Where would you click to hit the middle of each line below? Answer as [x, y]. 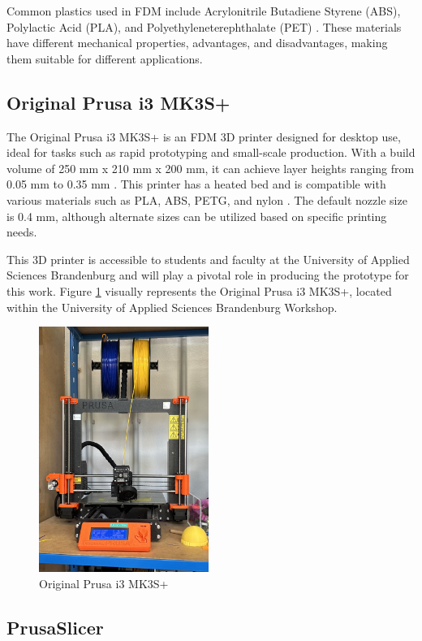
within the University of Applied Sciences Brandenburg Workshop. [172, 307]
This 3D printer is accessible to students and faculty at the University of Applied [208, 259]
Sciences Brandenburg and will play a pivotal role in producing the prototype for [208, 275]
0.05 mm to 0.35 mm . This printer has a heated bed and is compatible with [196, 184]
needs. [22, 232]
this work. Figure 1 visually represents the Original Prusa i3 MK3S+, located [199, 290]
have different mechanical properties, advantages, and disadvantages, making [197, 43]
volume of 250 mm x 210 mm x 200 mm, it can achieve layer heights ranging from [211, 168]
